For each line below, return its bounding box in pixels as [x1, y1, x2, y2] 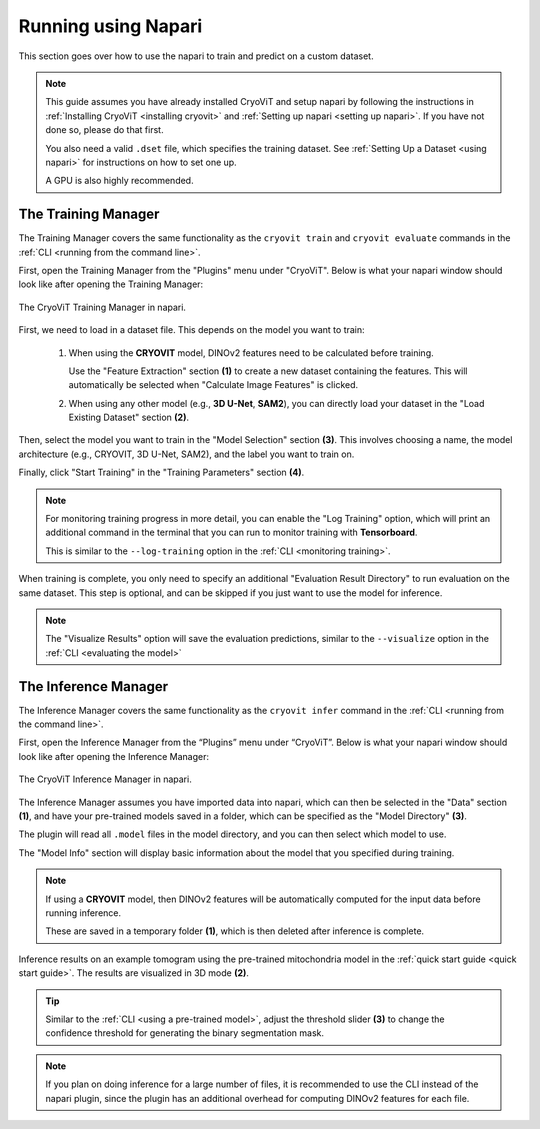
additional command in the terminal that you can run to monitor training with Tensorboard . [45, 526, 418, 539]
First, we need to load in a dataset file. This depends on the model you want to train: [18, 324, 365, 336]
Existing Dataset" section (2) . [68, 411, 190, 424]
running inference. [45, 906, 122, 919]
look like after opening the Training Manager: [18, 278, 204, 290]
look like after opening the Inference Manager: [18, 750, 210, 762]
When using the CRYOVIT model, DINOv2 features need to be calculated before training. [68, 346, 434, 359]
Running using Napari [18, 15, 203, 37]
